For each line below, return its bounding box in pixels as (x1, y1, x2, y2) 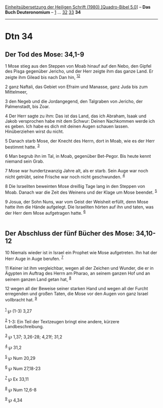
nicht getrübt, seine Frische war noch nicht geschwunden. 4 (5, 173, 125, 180)
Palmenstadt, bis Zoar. (5, 103, 50, 109)
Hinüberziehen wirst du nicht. (5, 129, 64, 134)
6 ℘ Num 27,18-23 (5, 365, 41, 371)
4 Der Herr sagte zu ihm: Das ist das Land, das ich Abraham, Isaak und (5, 113, 147, 119)
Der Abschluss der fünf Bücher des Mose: (5, 229, 135, 238)
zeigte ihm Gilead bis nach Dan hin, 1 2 (5, 74, 81, 80)
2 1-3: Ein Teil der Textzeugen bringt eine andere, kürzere (5, 317, 120, 324)
